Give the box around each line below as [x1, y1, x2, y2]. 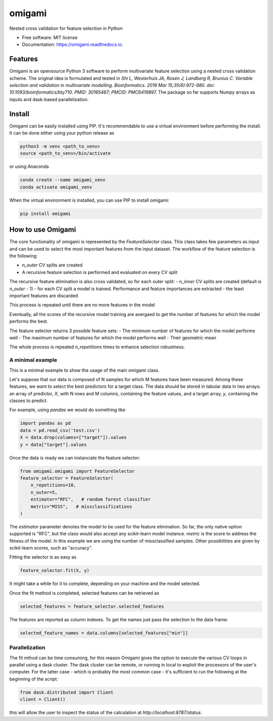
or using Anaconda [9, 163, 49, 169]
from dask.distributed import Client [20, 689, 114, 695]
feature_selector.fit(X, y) [20, 568, 89, 573]
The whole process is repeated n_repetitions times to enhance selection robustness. [9, 344, 186, 350]
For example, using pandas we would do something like [9, 407, 126, 413]
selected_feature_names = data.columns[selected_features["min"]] [20, 630, 188, 636]
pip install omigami [20, 210, 71, 216]
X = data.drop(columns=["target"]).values [20, 435, 127, 440]
